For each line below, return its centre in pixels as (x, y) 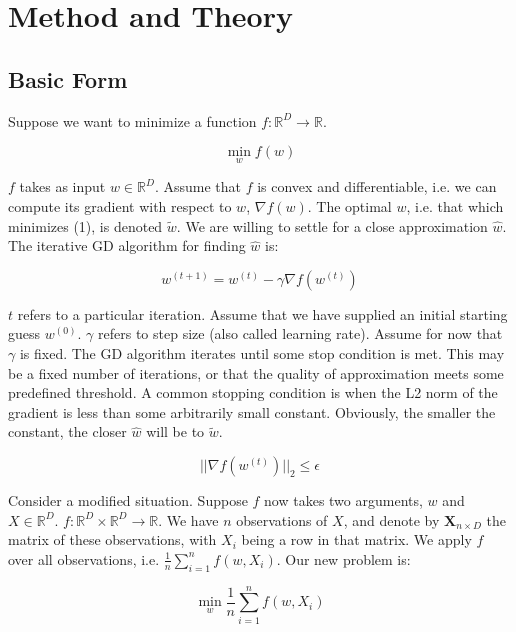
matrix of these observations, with (112, 539)
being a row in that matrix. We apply (356, 539)
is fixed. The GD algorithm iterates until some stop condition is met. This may (262, 352)
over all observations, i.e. (84, 558)
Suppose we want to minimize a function (132, 120)
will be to (175, 431)
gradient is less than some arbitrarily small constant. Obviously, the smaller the (252, 411)
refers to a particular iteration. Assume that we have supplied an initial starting (262, 313)
